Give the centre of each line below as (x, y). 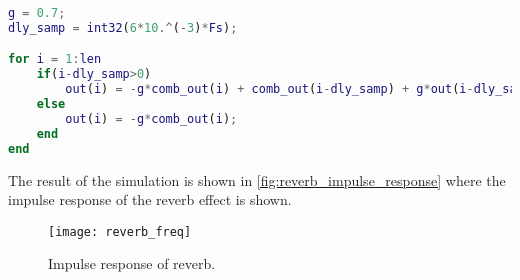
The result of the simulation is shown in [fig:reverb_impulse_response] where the (257, 179)
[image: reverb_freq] (120, 231)
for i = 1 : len (55, 59)
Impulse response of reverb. (132, 263)
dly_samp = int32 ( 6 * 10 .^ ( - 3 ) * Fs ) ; (123, 27)
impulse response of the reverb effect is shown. (150, 199)
